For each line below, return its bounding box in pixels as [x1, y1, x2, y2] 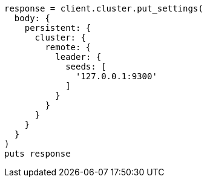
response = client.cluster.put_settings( [4, 4, 203, 13]
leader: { [55, 52, 102, 62]
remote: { [45, 42, 91, 52]
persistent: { [24, 23, 91, 33]
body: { [14, 13, 50, 23]
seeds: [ [65, 62, 107, 71]
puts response [4, 149, 71, 158]
